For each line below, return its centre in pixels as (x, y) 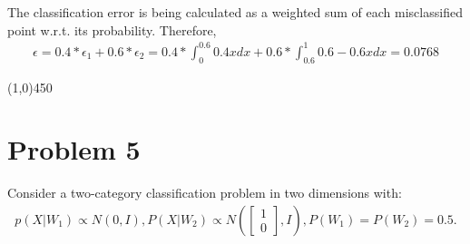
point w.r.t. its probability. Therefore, (112, 29)
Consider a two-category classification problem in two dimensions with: (205, 193)
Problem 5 (74, 149)
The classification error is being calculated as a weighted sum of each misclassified (235, 12)
